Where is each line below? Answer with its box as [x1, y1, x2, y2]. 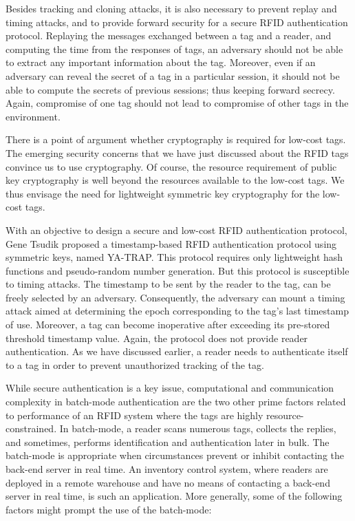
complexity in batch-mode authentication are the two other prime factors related [6, 394, 346, 409]
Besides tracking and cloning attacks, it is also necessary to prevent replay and [6, 1, 337, 15]
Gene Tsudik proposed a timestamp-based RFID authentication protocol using [6, 236, 337, 251]
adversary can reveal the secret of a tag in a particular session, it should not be [6, 68, 340, 83]
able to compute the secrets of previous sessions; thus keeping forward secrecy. [6, 82, 335, 96]
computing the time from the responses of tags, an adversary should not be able [6, 41, 343, 56]
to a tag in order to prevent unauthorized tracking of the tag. [6, 357, 264, 372]
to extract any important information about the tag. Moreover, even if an [6, 55, 316, 70]
